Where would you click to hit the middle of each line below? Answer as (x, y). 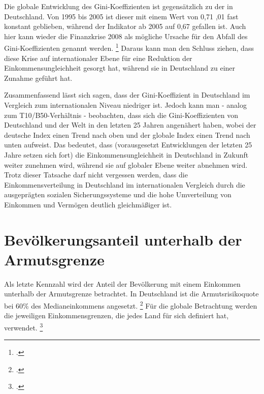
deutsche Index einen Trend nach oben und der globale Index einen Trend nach (127, 134)
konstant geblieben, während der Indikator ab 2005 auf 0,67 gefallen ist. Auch (125, 26)
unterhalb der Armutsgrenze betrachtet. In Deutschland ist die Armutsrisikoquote (131, 294)
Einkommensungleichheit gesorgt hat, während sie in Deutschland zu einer (120, 68)
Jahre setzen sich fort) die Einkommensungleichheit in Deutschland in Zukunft (126, 154)
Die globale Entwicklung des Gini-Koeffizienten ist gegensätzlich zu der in (119, 6)
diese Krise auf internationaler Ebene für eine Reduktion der (98, 58)
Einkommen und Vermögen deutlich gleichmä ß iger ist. (88, 204)
